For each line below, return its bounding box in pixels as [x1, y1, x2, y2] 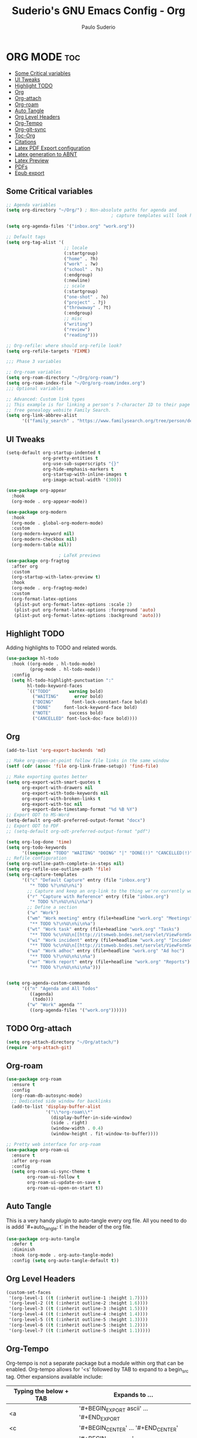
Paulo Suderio [81, 23, 116, 30]
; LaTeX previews [58, 552, 101, 558]
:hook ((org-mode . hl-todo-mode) [11, 661, 96, 667]
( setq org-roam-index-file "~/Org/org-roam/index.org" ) [6, 380, 145, 386]
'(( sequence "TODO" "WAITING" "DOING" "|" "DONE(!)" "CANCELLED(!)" [21, 850, 193, 856]
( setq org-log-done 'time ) [6, 839, 72, 845]
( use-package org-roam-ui [6, 1147, 69, 1153]
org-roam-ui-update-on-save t [27, 1180, 101, 1186]
